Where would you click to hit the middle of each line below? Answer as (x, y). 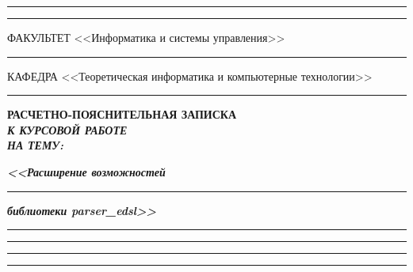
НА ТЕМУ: (36, 145)
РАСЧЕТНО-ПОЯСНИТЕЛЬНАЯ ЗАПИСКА (122, 114)
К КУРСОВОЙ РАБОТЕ (67, 129)
